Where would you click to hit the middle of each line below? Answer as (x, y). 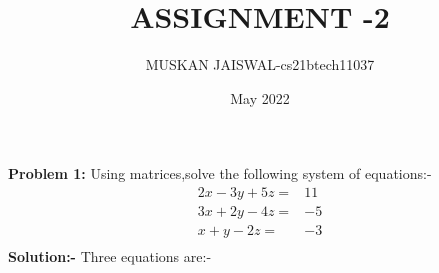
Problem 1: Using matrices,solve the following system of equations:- (220, 173)
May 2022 (260, 97)
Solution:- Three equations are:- (110, 256)
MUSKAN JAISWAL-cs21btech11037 (260, 64)
